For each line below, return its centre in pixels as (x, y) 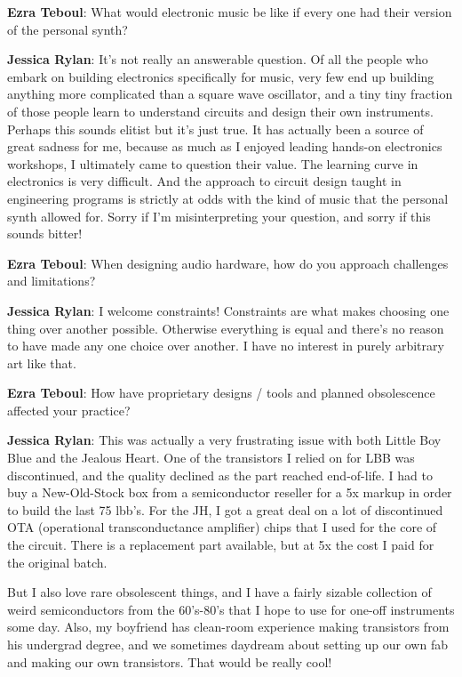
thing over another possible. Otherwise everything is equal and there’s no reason (226, 328)
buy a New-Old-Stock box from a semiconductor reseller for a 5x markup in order (230, 492)
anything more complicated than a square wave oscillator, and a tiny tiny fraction (230, 94)
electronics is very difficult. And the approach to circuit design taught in (204, 181)
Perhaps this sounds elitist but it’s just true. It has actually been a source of (215, 129)
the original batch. (57, 562)
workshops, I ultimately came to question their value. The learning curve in (213, 163)
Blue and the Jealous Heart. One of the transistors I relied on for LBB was (211, 458)
